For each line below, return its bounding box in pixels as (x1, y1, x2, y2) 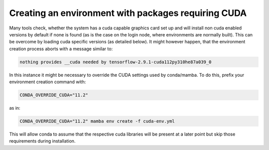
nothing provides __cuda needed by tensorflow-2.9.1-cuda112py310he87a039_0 (19, 59, 212, 65)
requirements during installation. (9, 138, 76, 144)
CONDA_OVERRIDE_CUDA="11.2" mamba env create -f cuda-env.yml (19, 119, 175, 124)
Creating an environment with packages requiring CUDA (9, 7, 247, 18)
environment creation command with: (9, 79, 86, 85)
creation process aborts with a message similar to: (9, 45, 113, 52)
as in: (9, 105, 20, 111)
